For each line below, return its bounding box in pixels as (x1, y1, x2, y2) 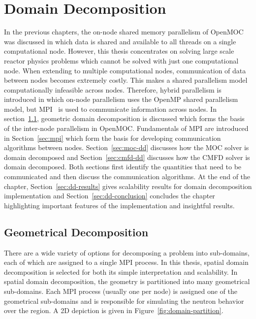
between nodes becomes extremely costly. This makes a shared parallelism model (4, 75, 248, 85)
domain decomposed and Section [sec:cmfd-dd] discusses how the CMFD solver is (4, 152, 250, 162)
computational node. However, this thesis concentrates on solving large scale (4, 46, 234, 56)
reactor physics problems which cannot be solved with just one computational (4, 55, 239, 65)
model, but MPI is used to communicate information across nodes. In (4, 103, 217, 114)
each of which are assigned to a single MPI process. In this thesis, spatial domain (4, 257, 249, 267)
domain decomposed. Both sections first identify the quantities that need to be (4, 161, 242, 172)
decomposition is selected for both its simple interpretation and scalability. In (4, 266, 238, 277)
